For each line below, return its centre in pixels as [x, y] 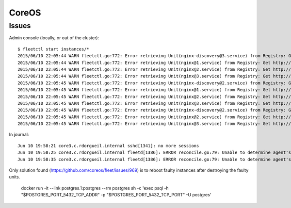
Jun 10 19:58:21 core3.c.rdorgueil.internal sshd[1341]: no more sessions [108, 146]
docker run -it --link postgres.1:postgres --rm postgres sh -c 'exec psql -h [95, 188]
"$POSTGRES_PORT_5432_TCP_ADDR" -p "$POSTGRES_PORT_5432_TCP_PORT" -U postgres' [116, 195]
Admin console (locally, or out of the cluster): [54, 38]
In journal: [19, 135]
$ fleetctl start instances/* [54, 49]
